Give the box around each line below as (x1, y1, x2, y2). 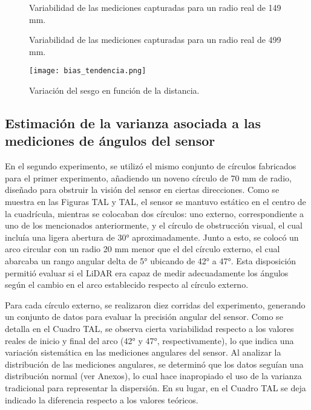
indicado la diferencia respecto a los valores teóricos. (5, 393, 198, 406)
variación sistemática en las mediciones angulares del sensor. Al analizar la (5, 346, 281, 359)
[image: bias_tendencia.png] (29, 67, 146, 76)
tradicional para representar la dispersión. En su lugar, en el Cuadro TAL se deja (5, 381, 306, 394)
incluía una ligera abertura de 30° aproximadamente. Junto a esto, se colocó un (5, 230, 299, 243)
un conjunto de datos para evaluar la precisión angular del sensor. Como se (5, 310, 283, 323)
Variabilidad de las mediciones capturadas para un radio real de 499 (29, 33, 281, 46)
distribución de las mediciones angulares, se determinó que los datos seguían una (5, 357, 304, 370)
